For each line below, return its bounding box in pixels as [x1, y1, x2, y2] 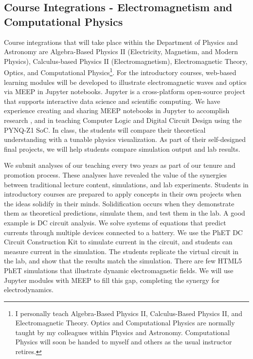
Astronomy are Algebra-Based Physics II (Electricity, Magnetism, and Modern [4, 46, 238, 57]
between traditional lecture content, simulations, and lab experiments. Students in [4, 179, 249, 189]
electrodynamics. [4, 284, 54, 295]
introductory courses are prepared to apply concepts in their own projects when [4, 189, 241, 199]
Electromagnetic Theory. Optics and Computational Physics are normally [15, 318, 235, 328]
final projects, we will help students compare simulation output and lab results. [4, 143, 240, 154]
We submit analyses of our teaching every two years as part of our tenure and [4, 160, 235, 170]
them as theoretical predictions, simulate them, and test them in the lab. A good [4, 208, 245, 218]
